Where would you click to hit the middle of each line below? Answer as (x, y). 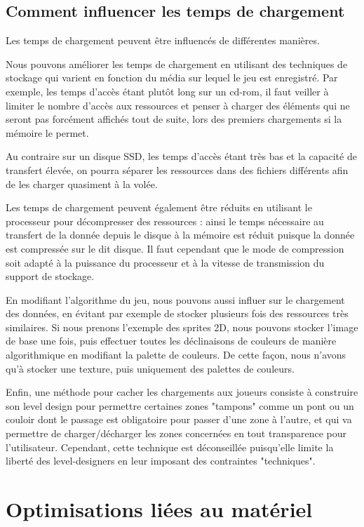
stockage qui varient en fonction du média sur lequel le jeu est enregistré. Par (172, 78)
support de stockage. (50, 276)
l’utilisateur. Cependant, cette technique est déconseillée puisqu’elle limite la (170, 447)
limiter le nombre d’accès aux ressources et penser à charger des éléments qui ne (178, 105)
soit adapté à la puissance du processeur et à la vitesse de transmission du (165, 262)
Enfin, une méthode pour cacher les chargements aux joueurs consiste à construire (182, 392)
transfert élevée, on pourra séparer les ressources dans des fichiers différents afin (177, 169)
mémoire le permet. (47, 132)
